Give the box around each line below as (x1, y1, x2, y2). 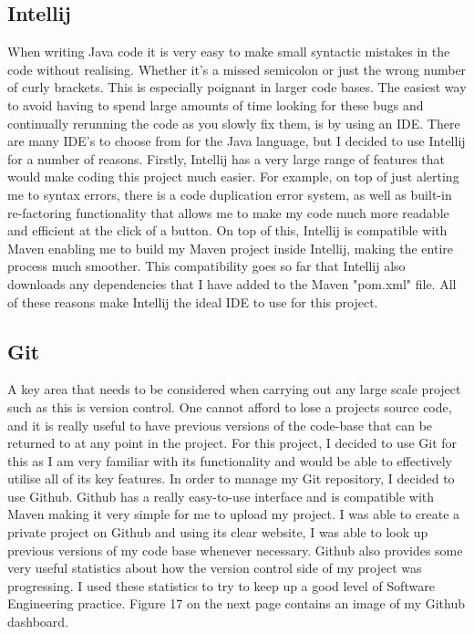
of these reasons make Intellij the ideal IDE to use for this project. (7, 292, 378, 311)
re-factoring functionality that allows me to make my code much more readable (7, 203, 449, 222)
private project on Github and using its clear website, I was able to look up (7, 523, 428, 542)
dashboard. (7, 612, 69, 631)
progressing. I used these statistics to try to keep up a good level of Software (7, 576, 435, 595)
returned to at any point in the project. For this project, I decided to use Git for (7, 433, 458, 452)
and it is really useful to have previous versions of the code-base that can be (7, 415, 433, 434)
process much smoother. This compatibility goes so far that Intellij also (7, 256, 406, 275)
